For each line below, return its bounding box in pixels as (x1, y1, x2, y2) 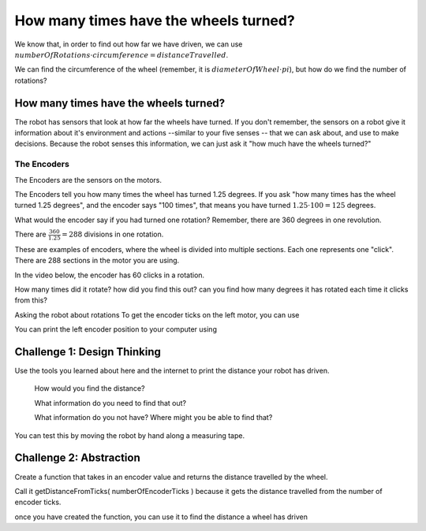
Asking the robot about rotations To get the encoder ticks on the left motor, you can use (14, 310, 300, 319)
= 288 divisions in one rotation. (62, 229, 164, 240)
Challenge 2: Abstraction (14, 451, 141, 465)
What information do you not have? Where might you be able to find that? (34, 413, 273, 422)
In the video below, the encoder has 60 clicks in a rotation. (14, 270, 205, 280)
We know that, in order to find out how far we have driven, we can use (14, 39, 243, 49)
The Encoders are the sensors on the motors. (14, 175, 162, 184)
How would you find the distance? (34, 384, 145, 393)
